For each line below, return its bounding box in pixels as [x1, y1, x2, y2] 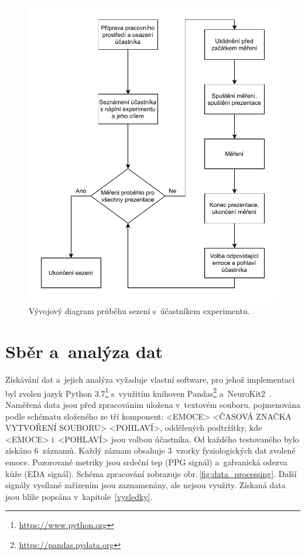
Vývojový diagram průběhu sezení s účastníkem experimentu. [29, 305, 250, 317]
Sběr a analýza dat [5, 339, 163, 363]
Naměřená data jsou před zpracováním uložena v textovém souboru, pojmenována [5, 398, 300, 410]
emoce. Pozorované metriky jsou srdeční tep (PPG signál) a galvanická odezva [5, 455, 287, 468]
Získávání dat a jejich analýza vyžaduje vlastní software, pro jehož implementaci [5, 373, 295, 386]
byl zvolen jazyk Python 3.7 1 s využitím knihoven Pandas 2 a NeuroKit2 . [5, 385, 272, 399]
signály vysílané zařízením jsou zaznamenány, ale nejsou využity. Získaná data [5, 479, 286, 491]
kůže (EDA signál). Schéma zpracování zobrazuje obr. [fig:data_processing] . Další [5, 467, 297, 479]
